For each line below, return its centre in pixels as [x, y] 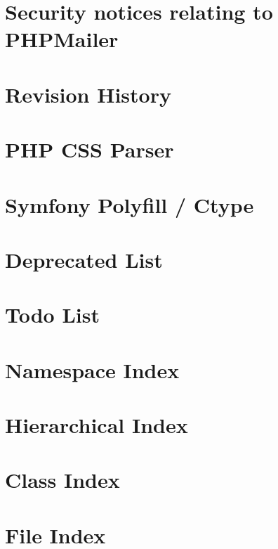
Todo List [52, 315]
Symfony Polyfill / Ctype [130, 204]
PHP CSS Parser [90, 149]
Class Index [62, 480]
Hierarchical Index [97, 425]
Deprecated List [84, 259]
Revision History [88, 94]
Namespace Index [92, 369]
